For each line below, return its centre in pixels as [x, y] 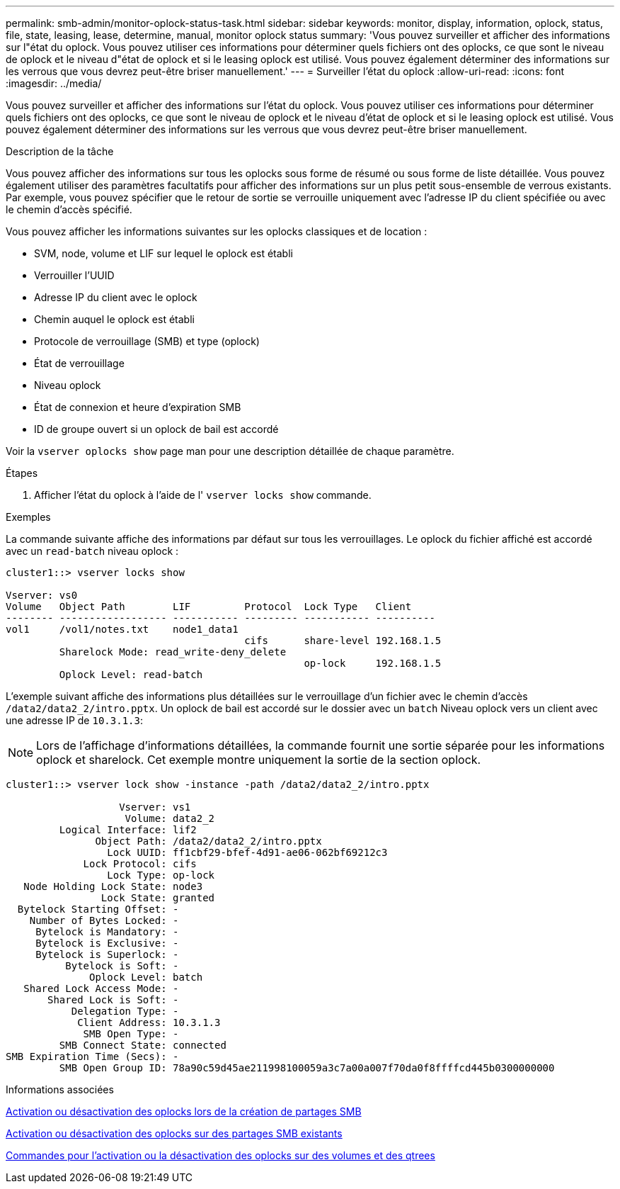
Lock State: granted [158, 898]
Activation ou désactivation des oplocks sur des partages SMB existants [174, 1133]
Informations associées [60, 1089]
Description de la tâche [60, 151]
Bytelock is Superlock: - [107, 954]
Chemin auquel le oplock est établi [114, 319]
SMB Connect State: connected [143, 1045]
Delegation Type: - [125, 1011]
